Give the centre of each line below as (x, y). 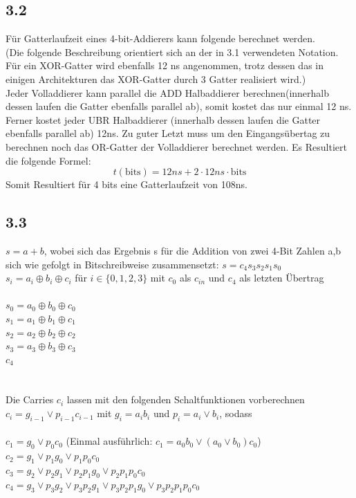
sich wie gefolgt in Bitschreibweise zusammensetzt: (112, 264)
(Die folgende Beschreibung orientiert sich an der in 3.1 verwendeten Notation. (172, 52)
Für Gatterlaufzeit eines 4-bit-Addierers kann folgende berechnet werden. (161, 38)
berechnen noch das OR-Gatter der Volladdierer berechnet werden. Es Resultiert (176, 146)
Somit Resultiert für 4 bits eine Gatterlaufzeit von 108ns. (127, 184)
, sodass (236, 413)
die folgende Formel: (48, 160)
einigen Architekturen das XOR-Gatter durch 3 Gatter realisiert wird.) (156, 79)
